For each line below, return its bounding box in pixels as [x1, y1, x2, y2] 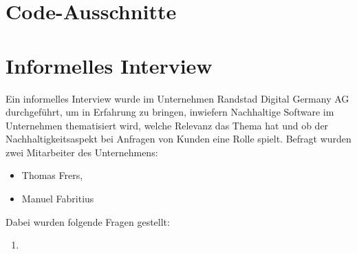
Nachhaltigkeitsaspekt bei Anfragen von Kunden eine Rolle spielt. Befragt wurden [6, 131, 351, 146]
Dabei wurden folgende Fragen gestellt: [6, 214, 170, 229]
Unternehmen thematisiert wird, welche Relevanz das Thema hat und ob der [6, 118, 329, 132]
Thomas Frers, [21, 168, 83, 182]
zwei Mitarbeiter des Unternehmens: [6, 145, 158, 159]
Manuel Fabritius [21, 191, 94, 206]
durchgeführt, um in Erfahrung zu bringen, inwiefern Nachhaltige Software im [6, 105, 334, 119]
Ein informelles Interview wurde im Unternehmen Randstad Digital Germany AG [6, 91, 349, 105]
